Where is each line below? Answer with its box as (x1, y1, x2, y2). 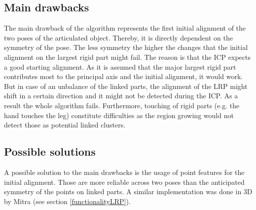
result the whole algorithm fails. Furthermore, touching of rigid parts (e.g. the (4, 100, 240, 110)
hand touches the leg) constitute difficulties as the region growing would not (4, 110, 234, 120)
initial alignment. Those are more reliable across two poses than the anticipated (4, 176, 245, 187)
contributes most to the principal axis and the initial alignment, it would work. (4, 71, 243, 82)
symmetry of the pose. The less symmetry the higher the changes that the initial (4, 42, 248, 52)
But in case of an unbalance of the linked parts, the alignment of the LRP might (4, 81, 248, 91)
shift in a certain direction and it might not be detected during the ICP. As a (4, 90, 238, 101)
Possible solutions (4, 144, 96, 159)
